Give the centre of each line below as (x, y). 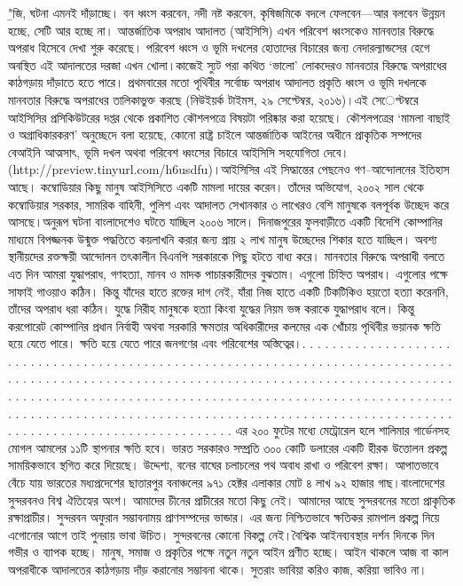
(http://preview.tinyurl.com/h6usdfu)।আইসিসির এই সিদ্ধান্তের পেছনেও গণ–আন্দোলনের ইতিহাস (229, 169)
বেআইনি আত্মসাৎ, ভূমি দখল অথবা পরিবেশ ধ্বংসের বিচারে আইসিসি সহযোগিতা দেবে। (179, 151)
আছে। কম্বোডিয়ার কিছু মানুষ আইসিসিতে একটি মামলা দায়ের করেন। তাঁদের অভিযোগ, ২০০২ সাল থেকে (216, 186)
